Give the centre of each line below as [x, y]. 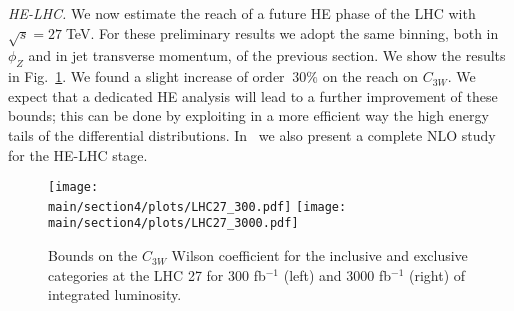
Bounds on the [93, 255]
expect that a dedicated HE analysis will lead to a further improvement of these [253, 95]
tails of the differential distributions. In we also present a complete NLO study [252, 134]
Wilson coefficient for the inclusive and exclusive [319, 255]
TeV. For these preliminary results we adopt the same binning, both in [282, 32]
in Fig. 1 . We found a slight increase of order [146, 76]
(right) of [437, 274]
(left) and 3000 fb [337, 274]
